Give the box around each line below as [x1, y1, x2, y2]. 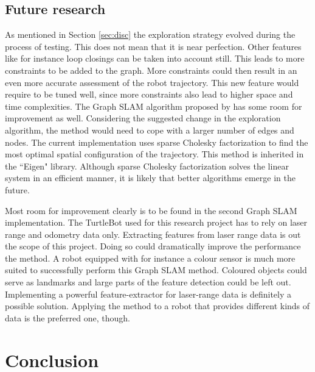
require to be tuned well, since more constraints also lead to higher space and [5, 88, 293, 101]
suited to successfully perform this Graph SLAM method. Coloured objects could [5, 263, 307, 276]
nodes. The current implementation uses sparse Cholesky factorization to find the [5, 135, 308, 148]
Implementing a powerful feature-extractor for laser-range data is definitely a [5, 287, 291, 300]
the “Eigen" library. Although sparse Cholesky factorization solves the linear [5, 159, 289, 172]
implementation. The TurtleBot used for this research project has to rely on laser [5, 216, 308, 229]
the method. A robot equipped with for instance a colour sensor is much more [5, 251, 296, 264]
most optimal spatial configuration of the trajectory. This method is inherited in [5, 148, 304, 160]
